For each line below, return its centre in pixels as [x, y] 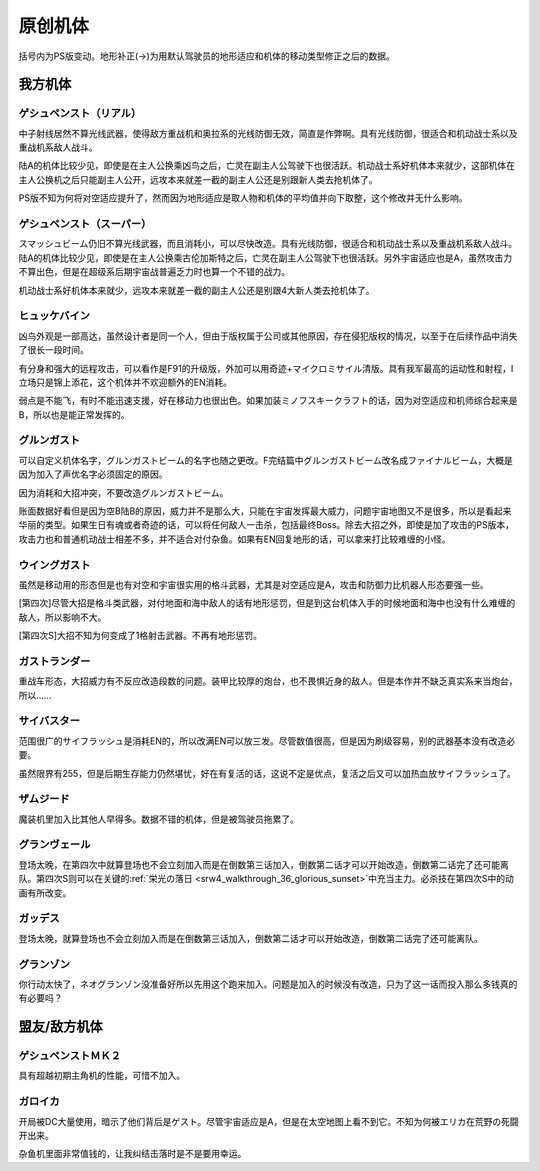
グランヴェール [54, 845]
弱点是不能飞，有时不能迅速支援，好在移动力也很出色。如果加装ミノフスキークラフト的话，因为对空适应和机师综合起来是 [268, 401]
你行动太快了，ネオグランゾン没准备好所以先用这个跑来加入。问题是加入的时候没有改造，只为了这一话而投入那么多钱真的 [268, 984]
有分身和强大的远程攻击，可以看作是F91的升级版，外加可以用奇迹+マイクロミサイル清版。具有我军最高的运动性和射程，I [266, 368]
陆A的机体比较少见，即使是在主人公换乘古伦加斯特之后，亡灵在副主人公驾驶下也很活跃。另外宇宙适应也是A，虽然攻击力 [265, 257]
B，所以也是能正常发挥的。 [74, 414]
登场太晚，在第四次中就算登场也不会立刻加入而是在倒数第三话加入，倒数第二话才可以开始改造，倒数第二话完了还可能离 [263, 864]
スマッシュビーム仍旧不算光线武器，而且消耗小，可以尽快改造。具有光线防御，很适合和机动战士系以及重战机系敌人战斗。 [268, 244]
